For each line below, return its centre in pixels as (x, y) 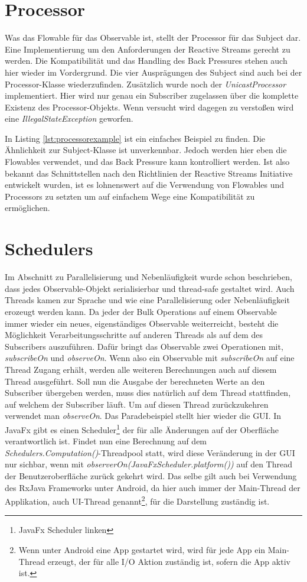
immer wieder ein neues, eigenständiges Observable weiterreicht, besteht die (142, 323)
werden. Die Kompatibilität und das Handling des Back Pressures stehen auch (146, 61)
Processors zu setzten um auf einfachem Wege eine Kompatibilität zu (130, 196)
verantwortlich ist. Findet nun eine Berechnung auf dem (106, 441)
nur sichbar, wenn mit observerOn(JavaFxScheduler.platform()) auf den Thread (148, 464)
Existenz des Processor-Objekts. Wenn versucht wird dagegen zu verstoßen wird (149, 107)
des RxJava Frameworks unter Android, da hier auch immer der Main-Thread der (153, 487)
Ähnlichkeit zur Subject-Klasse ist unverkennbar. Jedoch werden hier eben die (146, 150)
